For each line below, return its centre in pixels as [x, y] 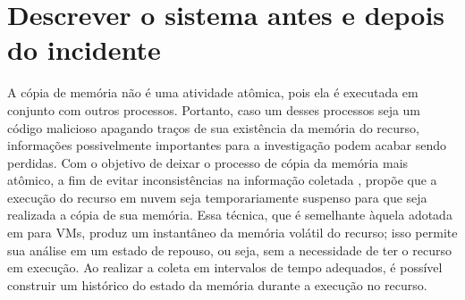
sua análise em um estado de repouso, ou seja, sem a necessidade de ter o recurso [229, 250]
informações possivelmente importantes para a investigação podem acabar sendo [227, 145]
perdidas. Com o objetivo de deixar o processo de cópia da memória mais [208, 162]
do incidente [84, 50]
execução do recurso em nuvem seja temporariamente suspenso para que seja [217, 197]
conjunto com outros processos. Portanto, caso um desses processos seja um [214, 109]
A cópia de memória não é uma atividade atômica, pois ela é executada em [213, 92]
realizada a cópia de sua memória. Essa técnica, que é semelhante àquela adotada [230, 215]
